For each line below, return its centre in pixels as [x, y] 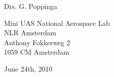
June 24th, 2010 [28, 68]
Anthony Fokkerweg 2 [37, 42]
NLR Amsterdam [30, 33]
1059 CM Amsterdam [37, 52]
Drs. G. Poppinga [31, 6]
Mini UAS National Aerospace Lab [57, 23]
